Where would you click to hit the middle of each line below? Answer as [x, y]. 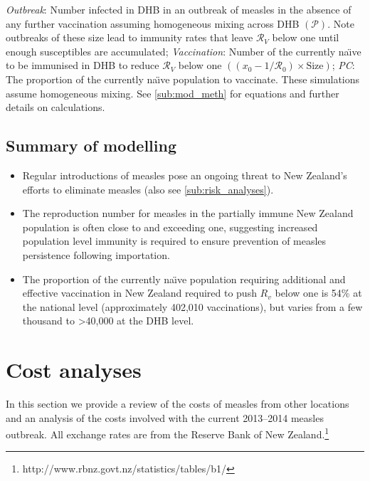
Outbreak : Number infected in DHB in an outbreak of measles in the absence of [179, 9]
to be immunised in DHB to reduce [83, 65]
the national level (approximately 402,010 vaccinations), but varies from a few [192, 306]
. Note [341, 23]
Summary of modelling [91, 146]
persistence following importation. [96, 254]
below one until [306, 37]
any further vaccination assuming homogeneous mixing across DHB [153, 23]
